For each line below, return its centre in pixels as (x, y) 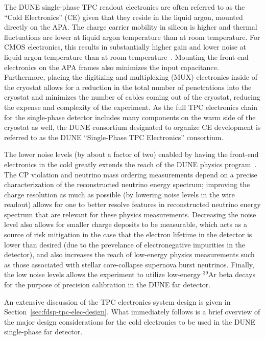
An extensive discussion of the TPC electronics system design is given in (117, 301)
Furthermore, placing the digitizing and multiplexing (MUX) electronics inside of (131, 77)
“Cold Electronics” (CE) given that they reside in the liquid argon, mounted (124, 17)
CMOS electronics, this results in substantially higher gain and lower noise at (125, 47)
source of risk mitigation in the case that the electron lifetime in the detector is (128, 234)
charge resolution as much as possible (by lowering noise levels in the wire (119, 194)
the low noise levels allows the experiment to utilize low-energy (102, 274)
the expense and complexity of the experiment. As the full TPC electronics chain (131, 107)
